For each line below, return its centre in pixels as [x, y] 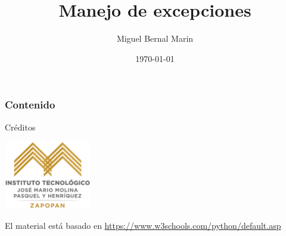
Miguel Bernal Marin [155, 38]
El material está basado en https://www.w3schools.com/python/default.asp [143, 226]
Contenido [30, 105]
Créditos [20, 127]
